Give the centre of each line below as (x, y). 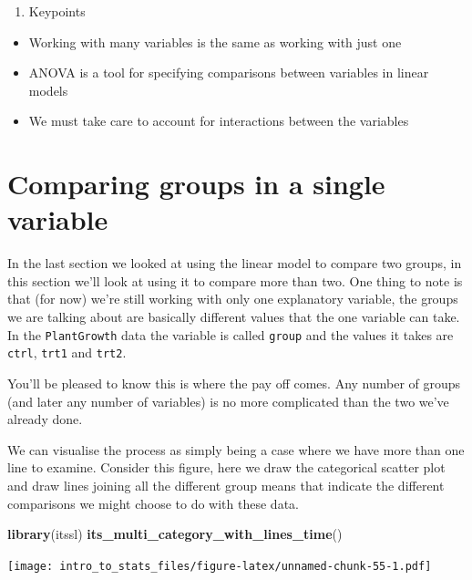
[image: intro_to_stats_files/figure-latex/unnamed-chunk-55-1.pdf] (220, 566)
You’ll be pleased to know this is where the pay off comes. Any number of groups (234, 383)
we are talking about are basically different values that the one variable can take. (234, 317)
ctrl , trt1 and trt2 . (67, 352)
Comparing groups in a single (196, 184)
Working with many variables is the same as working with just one (215, 41)
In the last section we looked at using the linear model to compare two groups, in (235, 263)
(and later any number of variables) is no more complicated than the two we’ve (228, 401)
